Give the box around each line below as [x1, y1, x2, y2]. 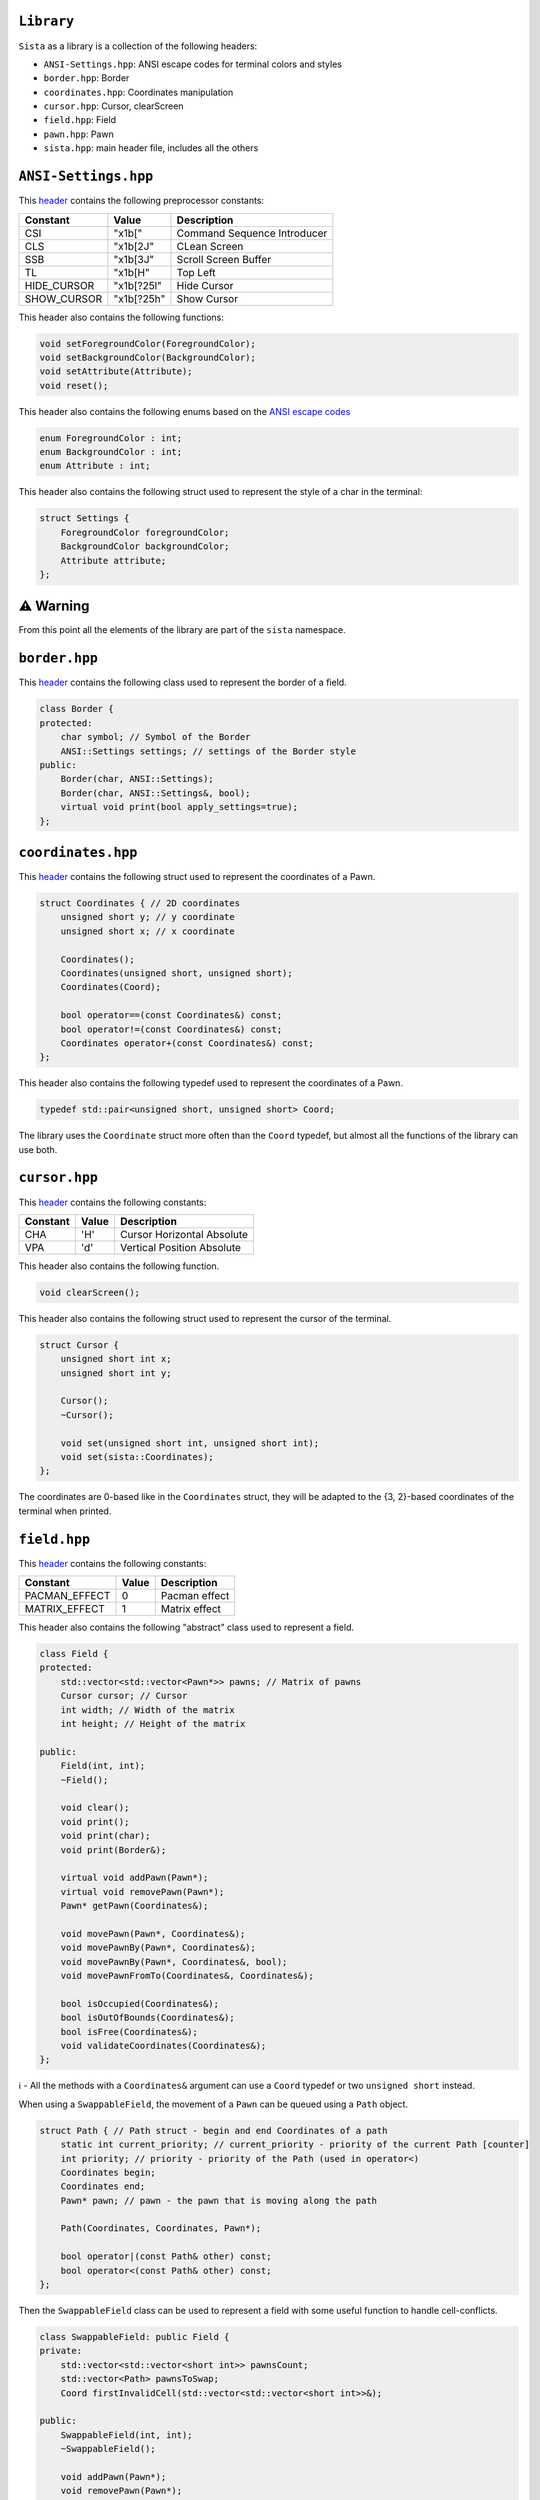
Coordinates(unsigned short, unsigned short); [60, 967, 294, 979]
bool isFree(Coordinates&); [60, 2026, 199, 2037]
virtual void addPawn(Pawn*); [60, 1872, 209, 1884]
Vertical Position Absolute [120, 1240, 242, 1254]
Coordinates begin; [60, 2166, 157, 2178]
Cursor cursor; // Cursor [60, 1690, 188, 1702]
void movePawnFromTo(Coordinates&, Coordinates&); [60, 1970, 314, 1982]
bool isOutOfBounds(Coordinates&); [60, 2012, 235, 2024]
